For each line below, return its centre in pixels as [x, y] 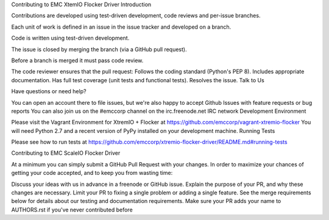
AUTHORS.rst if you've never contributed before [72, 210]
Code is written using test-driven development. [70, 38]
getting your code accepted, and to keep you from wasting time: [92, 173]
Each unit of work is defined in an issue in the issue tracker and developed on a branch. [121, 27]
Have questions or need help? [49, 91]
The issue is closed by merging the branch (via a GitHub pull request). [99, 49]
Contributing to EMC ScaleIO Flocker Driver [66, 153]
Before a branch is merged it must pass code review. [77, 60]
